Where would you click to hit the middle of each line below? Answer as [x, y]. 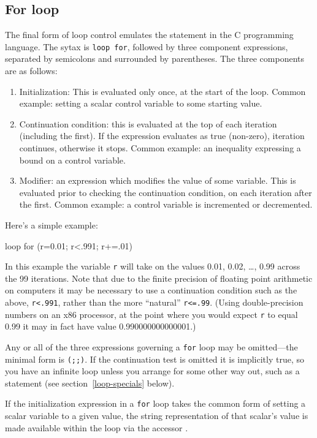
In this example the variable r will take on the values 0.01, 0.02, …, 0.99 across [153, 266]
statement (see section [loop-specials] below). [90, 383]
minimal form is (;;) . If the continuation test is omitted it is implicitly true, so [155, 359]
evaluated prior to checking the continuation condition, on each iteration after [166, 192]
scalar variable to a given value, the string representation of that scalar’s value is [157, 416]
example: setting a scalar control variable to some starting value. [141, 103]
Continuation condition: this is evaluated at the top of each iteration [148, 123]
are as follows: [31, 71]
